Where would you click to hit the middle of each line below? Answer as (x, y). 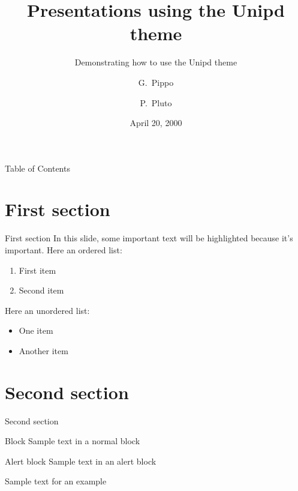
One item (36, 330)
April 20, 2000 (156, 123)
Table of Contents (37, 168)
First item (37, 270)
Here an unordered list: (47, 310)
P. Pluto (156, 102)
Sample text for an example (56, 481)
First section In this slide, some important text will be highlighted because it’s (149, 238)
